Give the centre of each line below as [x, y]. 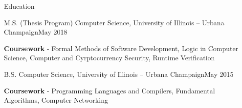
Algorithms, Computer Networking [56, 100]
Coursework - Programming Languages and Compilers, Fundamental [110, 90]
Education [19, 6]
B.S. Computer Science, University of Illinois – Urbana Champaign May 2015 [119, 74]
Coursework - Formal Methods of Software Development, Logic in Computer [121, 48]
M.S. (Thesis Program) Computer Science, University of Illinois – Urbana [114, 22]
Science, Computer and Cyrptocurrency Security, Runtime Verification [110, 58]
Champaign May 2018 [36, 32]
